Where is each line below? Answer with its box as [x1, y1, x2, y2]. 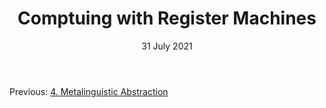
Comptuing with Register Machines [17, 7, 317, 30]
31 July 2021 [141, 40, 193, 52]
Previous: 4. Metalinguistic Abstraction [9, 85, 169, 97]
